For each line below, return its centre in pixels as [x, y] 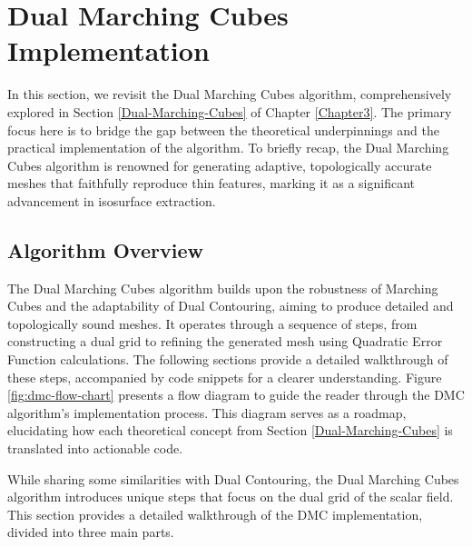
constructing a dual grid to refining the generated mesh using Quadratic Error [225, 341]
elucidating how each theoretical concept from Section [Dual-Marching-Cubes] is [230, 430]
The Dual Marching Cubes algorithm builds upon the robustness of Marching [223, 288]
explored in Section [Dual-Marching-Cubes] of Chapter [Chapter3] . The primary [230, 111]
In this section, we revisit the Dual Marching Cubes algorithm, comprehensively [230, 94]
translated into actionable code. [95, 448]
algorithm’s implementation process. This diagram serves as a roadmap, [207, 412]
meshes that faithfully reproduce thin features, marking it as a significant [211, 183]
